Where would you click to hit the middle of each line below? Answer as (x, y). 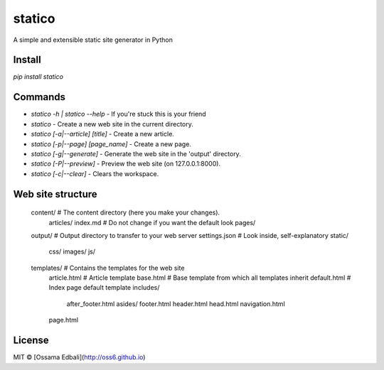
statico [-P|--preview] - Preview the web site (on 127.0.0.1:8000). (126, 164)
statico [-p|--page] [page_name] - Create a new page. (111, 144)
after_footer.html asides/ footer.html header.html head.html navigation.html (176, 304)
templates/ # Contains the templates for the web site (108, 268)
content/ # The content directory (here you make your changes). (126, 212)
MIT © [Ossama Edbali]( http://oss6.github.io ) (79, 357)
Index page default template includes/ (104, 288)
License (31, 341)
